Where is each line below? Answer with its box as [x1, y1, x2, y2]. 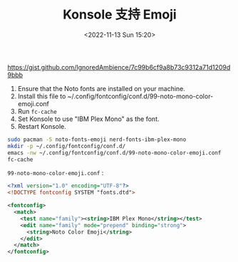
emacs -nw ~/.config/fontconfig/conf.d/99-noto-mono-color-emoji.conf [7, 149, 222, 157]
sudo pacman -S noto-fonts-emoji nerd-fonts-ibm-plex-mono [7, 136, 187, 143]
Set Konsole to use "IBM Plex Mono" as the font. [17, 115, 160, 123]
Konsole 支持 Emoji [63, 6, 177, 23]
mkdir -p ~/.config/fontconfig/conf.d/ [7, 142, 126, 150]
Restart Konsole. [17, 122, 66, 130]
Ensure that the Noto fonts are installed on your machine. [17, 84, 185, 93]
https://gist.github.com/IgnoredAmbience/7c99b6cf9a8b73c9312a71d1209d [7, 63, 231, 71]
